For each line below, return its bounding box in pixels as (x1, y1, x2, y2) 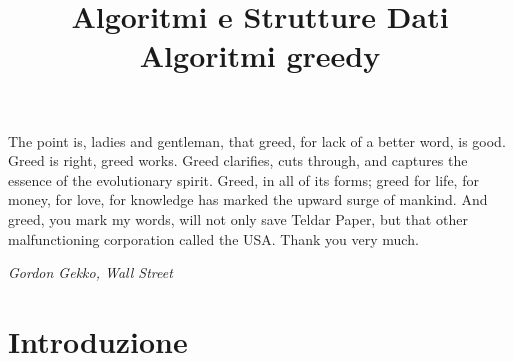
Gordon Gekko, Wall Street (8, 262, 173, 283)
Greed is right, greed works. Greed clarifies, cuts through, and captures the (8, 150, 468, 171)
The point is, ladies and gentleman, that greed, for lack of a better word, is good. (8, 130, 506, 151)
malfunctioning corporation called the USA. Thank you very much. (8, 228, 419, 249)
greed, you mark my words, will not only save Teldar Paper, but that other (8, 208, 468, 229)
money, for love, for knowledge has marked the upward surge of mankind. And (8, 189, 488, 210)
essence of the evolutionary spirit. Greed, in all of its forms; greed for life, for (8, 169, 479, 190)
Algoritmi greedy (139, 35, 381, 76)
